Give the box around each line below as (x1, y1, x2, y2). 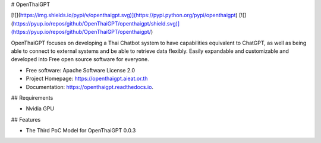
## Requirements (11, 94, 53, 101)
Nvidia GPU (26, 105, 55, 112)
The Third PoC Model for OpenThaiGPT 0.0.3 (26, 127, 136, 134)
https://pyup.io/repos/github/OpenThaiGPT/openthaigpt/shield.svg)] (12, 20, 180, 27)
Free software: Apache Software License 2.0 (26, 66, 136, 74)
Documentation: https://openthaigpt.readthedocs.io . (26, 83, 154, 90)
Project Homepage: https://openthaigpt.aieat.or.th (26, 75, 148, 82)
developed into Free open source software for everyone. (11, 56, 150, 63)
